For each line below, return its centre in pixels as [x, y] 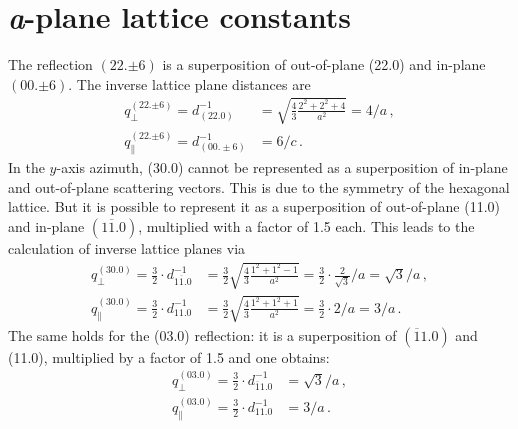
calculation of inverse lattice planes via [127, 247]
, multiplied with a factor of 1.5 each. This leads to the [306, 225]
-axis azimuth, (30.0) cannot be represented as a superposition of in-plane [282, 167]
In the [26, 167]
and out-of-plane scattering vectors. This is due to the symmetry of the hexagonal [259, 186]
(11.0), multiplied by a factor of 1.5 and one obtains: [169, 356]
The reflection [50, 64]
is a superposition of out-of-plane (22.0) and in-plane [324, 64]
